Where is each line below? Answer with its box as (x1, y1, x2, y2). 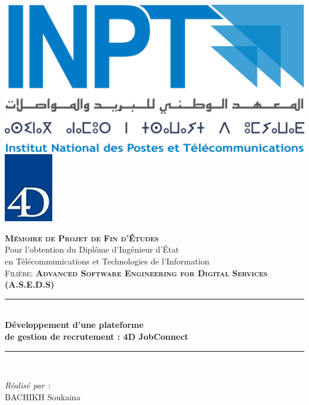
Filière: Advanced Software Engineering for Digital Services (5, 266, 267, 279)
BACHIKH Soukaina (5, 390, 81, 403)
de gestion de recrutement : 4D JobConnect (5, 330, 188, 342)
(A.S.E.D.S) (5, 278, 55, 291)
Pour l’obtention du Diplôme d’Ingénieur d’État (5, 243, 179, 256)
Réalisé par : (5, 379, 51, 391)
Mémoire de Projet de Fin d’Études (5, 231, 159, 244)
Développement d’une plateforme (5, 318, 144, 331)
